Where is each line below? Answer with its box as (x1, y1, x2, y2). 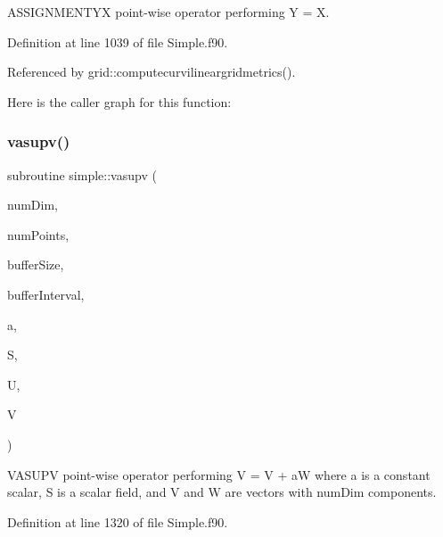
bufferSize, (7, 255, 64, 274)
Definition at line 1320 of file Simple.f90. (7, 512, 228, 531)
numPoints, (7, 225, 70, 244)
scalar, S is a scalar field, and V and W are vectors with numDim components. (7, 483, 437, 501)
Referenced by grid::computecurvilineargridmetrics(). (7, 62, 296, 81)
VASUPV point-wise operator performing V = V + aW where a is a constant (7, 465, 431, 483)
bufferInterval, (7, 285, 85, 303)
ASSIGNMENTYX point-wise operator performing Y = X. (7, 3, 330, 21)
